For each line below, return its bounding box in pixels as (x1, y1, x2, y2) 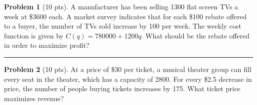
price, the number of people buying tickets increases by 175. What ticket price (4, 83, 241, 94)
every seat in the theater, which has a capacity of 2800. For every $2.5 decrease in (4, 73, 252, 84)
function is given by (4, 30, 64, 40)
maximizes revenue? (4, 93, 64, 103)
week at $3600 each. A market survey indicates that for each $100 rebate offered (4, 11, 247, 21)
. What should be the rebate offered (141, 30, 250, 40)
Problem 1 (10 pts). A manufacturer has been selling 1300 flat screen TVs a (4, 1, 238, 11)
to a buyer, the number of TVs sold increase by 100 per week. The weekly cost (4, 21, 242, 31)
